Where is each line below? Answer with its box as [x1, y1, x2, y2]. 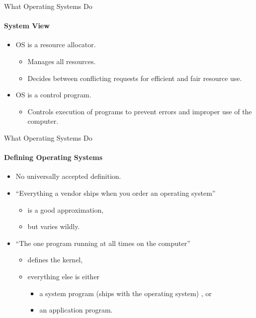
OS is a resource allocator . [15, 39, 96, 50]
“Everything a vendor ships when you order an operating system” [15, 187, 216, 198]
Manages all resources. [27, 56, 96, 66]
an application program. [39, 305, 113, 315]
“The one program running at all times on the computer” [15, 238, 190, 248]
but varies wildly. [27, 221, 80, 232]
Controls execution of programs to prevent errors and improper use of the [27, 106, 252, 116]
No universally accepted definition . [15, 171, 121, 181]
